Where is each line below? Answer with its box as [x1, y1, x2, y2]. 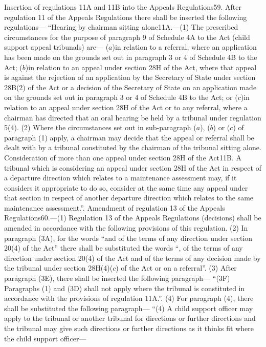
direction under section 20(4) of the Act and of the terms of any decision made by [4, 252, 261, 263]
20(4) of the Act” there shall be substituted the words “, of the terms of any [4, 242, 243, 253]
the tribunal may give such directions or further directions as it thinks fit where [4, 323, 254, 333]
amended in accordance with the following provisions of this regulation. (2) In [4, 222, 248, 233]
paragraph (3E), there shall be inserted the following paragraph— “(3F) [4, 273, 230, 283]
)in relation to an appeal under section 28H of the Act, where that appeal [25, 62, 257, 72]
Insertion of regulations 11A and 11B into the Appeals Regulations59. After [4, 2, 242, 12]
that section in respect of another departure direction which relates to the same [4, 192, 254, 203]
